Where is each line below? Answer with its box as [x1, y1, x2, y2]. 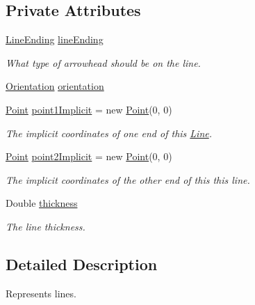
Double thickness [6, 196, 78, 210]
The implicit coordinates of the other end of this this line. [6, 172, 250, 187]
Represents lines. [6, 286, 76, 300]
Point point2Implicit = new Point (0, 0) [6, 149, 172, 164]
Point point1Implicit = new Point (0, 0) [6, 102, 172, 116]
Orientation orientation [6, 79, 104, 93]
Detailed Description [6, 253, 158, 274]
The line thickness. [6, 219, 85, 233]
